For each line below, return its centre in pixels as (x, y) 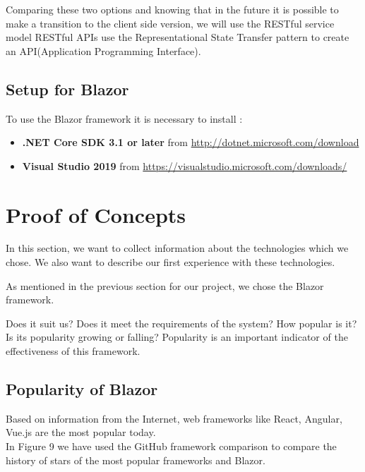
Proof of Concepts (96, 214)
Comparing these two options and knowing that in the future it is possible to (172, 9)
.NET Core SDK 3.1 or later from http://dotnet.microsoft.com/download (191, 142)
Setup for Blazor (67, 89)
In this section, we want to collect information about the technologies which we (177, 248)
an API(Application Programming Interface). (103, 50)
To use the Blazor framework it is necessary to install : (124, 118)
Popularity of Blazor (82, 389)
